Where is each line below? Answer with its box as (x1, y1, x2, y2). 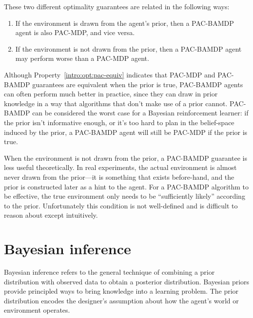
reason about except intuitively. (4, 210, 98, 220)
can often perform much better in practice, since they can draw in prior (4, 89, 218, 99)
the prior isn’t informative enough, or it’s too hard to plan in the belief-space (4, 117, 234, 127)
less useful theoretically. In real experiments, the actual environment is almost (4, 162, 237, 172)
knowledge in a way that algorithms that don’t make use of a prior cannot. (4, 98, 228, 108)
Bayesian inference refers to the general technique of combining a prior (4, 267, 215, 277)
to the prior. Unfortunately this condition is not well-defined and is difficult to (4, 200, 238, 210)
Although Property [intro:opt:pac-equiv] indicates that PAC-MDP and (4, 69, 215, 79)
